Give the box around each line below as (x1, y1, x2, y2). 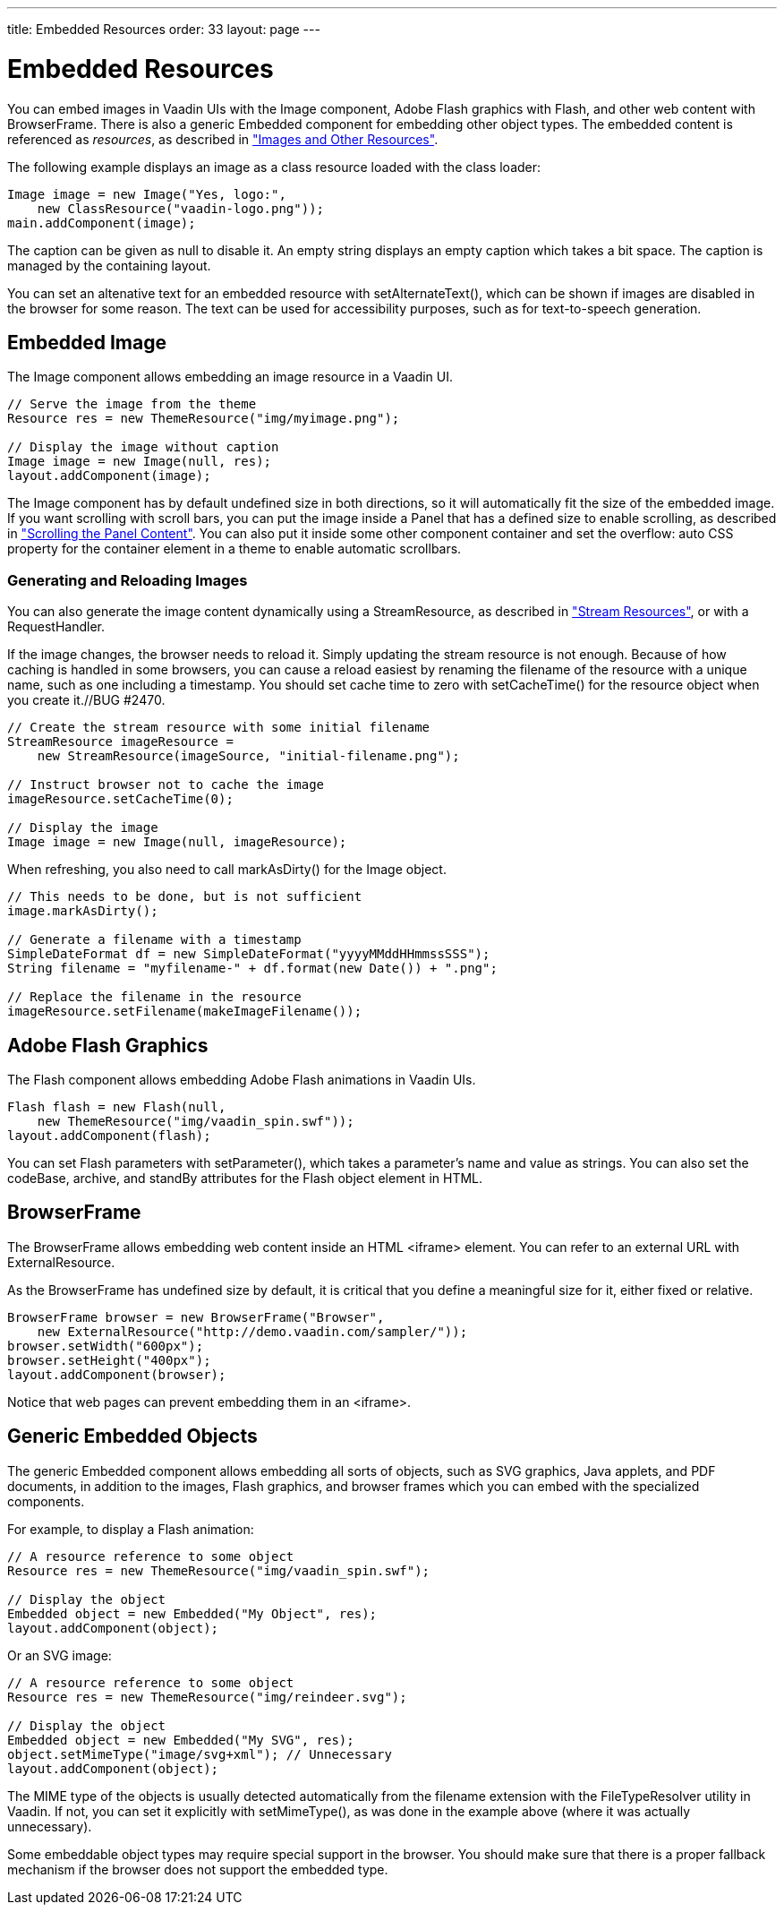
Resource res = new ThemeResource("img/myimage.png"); (7, 411, 400, 426)
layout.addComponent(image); (7, 468, 211, 484)
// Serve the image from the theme (7, 397, 257, 412)
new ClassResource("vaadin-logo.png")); (37, 201, 325, 216)
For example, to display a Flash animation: (7, 1521, 254, 1537)
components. (7, 1493, 85, 1509)
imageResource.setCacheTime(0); (7, 792, 234, 807)
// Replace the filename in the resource (7, 990, 302, 1005)
